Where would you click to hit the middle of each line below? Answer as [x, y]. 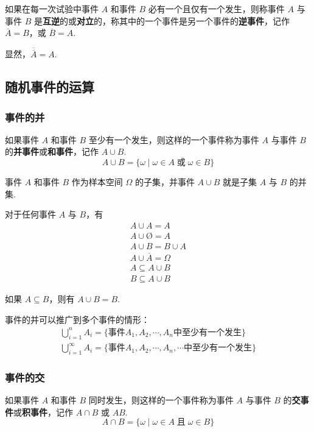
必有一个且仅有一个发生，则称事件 [216, 9]
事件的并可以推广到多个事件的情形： [77, 319]
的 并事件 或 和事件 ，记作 [52, 151]
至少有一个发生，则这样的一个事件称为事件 [174, 139]
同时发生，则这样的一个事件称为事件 [161, 400]
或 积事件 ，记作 [43, 412]
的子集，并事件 [165, 182]
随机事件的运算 [50, 87]
